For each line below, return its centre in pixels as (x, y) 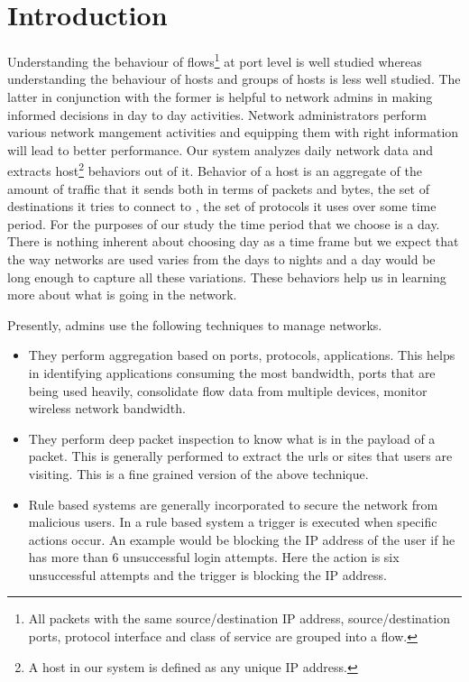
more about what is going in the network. (122, 295)
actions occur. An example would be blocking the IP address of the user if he (242, 539)
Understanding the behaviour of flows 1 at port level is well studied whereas (215, 60)
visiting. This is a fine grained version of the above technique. (198, 473)
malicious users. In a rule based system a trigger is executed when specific (233, 522)
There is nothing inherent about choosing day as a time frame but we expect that (233, 241)
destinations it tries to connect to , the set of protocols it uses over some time (222, 206)
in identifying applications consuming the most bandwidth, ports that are (232, 372)
